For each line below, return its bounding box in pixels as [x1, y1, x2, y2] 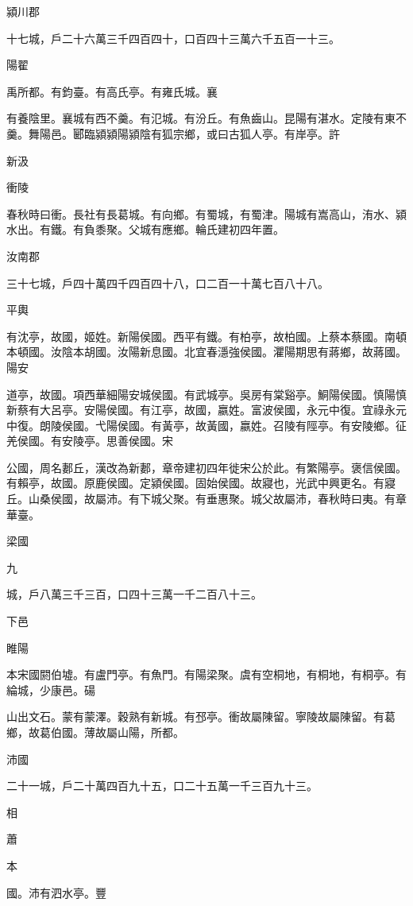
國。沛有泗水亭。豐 [6, 884, 106, 900]
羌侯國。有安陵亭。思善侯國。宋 [6, 432, 173, 449]
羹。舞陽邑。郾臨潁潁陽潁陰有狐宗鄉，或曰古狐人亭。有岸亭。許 [6, 125, 340, 141]
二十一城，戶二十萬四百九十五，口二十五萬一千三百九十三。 [6, 777, 318, 794]
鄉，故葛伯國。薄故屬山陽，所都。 [6, 724, 184, 740]
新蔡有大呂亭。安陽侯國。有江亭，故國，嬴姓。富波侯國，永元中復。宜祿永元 [6, 401, 407, 418]
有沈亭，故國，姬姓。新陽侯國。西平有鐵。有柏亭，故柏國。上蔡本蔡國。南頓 [6, 327, 407, 344]
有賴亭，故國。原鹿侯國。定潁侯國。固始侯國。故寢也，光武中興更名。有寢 [6, 474, 396, 491]
